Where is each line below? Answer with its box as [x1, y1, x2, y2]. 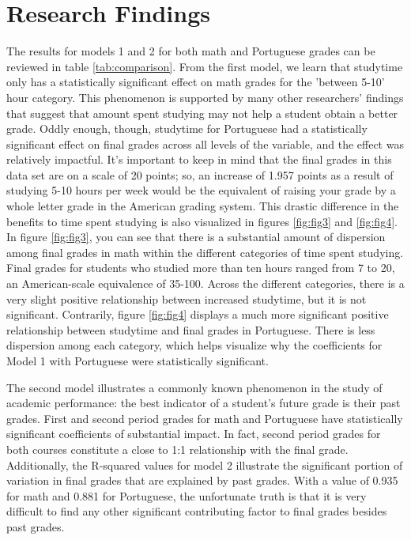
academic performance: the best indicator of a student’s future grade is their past [6, 395, 401, 411]
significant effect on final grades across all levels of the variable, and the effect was [6, 135, 404, 152]
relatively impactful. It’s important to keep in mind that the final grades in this [6, 151, 392, 168]
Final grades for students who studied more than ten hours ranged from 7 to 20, [6, 259, 395, 276]
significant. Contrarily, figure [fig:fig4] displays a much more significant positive [6, 306, 389, 323]
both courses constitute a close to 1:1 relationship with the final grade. [6, 440, 349, 457]
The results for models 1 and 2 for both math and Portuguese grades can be [6, 43, 375, 59]
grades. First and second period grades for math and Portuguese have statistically [6, 410, 403, 426]
